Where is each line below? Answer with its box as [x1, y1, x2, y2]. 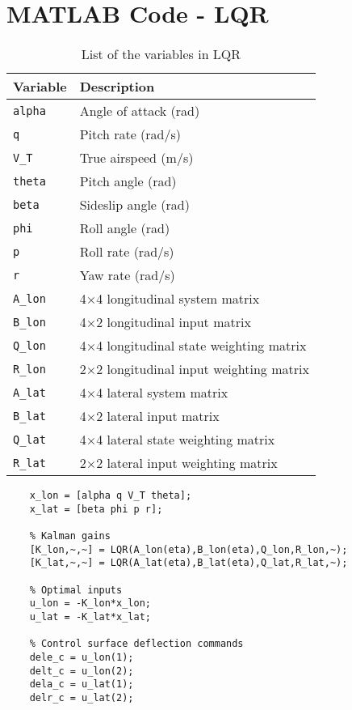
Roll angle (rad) [79, 219, 170, 238]
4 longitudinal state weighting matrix [96, 336, 307, 355]
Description [79, 77, 155, 96]
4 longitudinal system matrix [96, 289, 260, 308]
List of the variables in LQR [81, 45, 241, 64]
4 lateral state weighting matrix [96, 430, 275, 449]
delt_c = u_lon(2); [29, 665, 134, 677]
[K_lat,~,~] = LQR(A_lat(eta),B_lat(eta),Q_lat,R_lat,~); [29, 557, 348, 569]
